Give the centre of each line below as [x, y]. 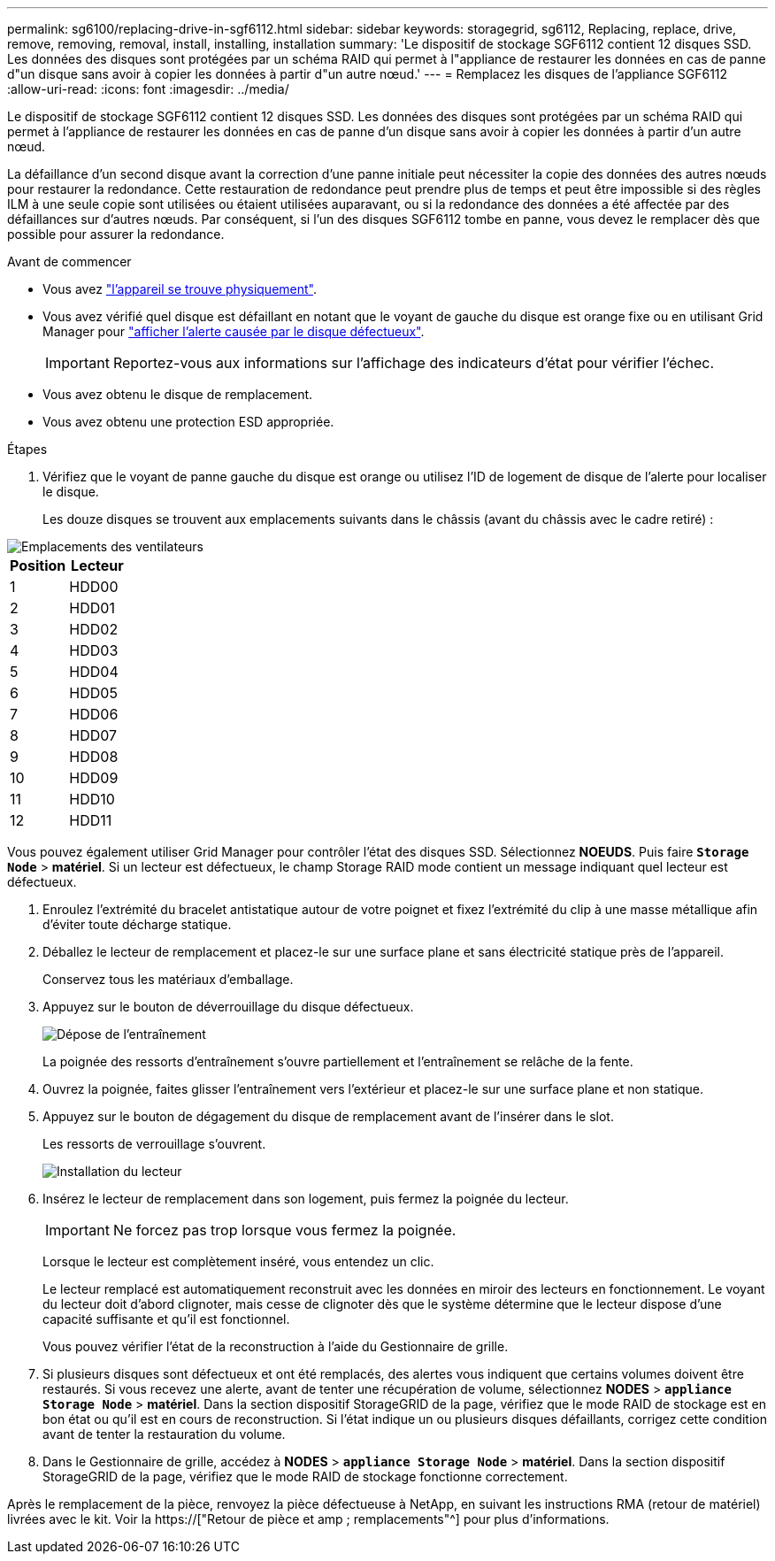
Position [38, 565]
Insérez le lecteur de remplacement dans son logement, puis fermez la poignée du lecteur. [306, 1199]
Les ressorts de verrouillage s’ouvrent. [154, 1144]
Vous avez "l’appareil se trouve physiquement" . [180, 289]
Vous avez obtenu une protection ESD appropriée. [188, 422]
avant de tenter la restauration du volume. [164, 1434]
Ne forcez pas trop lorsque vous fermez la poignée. [284, 1230]
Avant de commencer [69, 261]
